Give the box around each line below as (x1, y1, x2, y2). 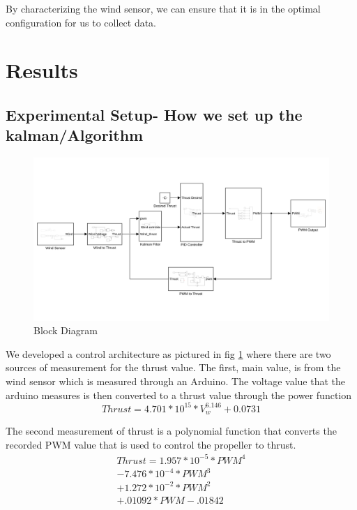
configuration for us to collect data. (6, 15, 157, 29)
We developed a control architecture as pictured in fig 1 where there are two (6, 346, 331, 361)
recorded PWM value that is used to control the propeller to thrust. (6, 437, 296, 451)
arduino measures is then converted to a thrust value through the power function (6, 387, 352, 402)
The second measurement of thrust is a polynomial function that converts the (6, 423, 337, 438)
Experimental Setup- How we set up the (6, 103, 303, 125)
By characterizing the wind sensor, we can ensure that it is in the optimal (6, 1, 321, 15)
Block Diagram (33, 323, 98, 338)
